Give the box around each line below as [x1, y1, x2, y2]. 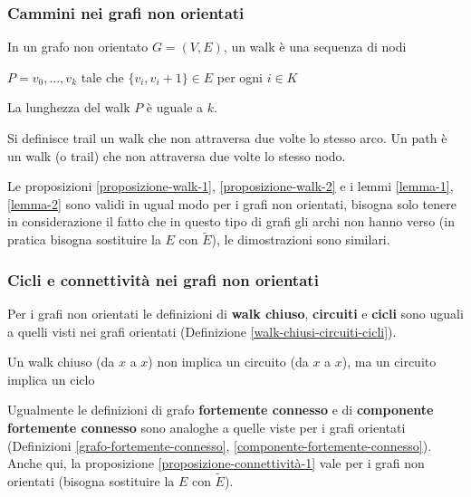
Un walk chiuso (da [7, 352, 115, 371]
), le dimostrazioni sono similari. [211, 230, 390, 249]
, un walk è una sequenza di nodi [223, 37, 407, 56]
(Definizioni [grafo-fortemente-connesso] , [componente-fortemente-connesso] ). [7, 435, 432, 454]
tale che [81, 67, 124, 86]
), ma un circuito [341, 352, 437, 371]
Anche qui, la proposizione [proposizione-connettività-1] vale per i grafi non [7, 454, 425, 473]
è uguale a [146, 98, 204, 117]
